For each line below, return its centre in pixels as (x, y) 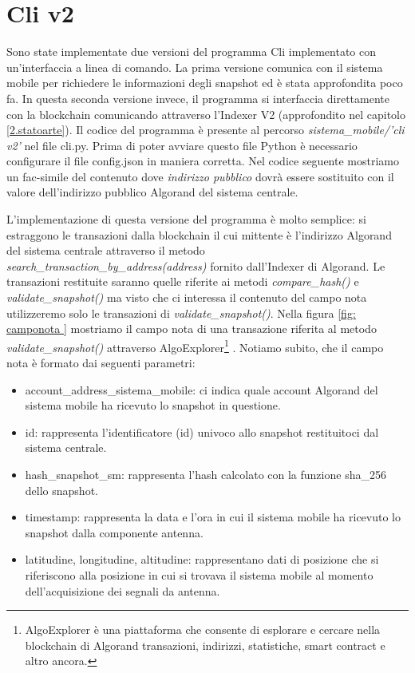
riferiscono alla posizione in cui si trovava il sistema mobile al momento (199, 575)
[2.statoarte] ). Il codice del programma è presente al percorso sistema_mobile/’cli (206, 130)
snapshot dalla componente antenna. (114, 532)
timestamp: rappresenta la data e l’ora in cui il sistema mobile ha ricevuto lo (213, 517)
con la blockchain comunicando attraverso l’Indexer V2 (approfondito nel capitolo (206, 114)
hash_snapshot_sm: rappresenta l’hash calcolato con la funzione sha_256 (206, 475)
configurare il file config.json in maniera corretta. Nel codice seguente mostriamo (203, 161)
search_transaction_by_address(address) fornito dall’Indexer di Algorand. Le (196, 265)
